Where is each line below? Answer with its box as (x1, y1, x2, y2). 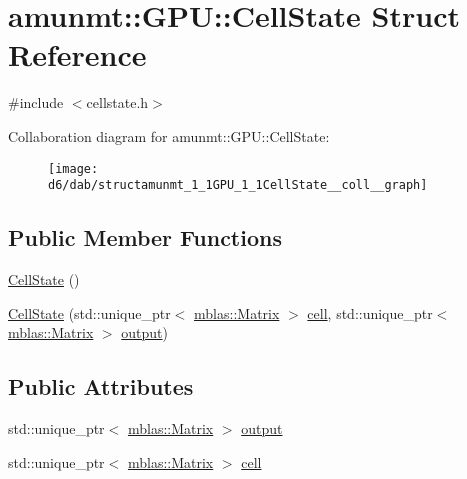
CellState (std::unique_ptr (8, 302, 171, 323)
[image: (48, 161, 99, 176)
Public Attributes (8, 371, 194, 402)
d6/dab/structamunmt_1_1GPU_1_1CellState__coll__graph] (48, 178, 428, 193)
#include (8, 92, 64, 113)
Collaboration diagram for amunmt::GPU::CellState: (8, 125, 330, 146)
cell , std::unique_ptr (307, 302, 433, 323)
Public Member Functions (8, 222, 282, 253)
